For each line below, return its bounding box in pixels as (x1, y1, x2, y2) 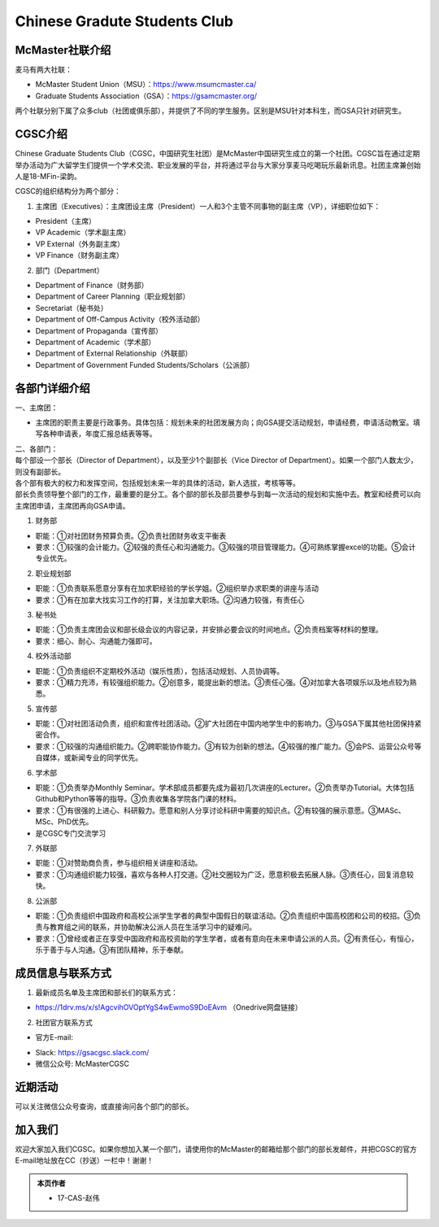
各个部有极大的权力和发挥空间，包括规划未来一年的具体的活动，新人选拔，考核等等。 (15, 478, 300, 488)
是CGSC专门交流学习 (35, 828, 106, 838)
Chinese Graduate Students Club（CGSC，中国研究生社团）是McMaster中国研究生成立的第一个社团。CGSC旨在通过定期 (15, 149, 420, 159)
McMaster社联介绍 (15, 43, 111, 57)
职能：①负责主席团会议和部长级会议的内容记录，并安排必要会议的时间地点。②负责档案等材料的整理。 (35, 625, 383, 635)
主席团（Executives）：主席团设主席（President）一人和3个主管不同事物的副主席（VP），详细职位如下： (35, 201, 381, 211)
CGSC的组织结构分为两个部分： (15, 186, 121, 196)
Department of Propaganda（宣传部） (35, 325, 163, 335)
